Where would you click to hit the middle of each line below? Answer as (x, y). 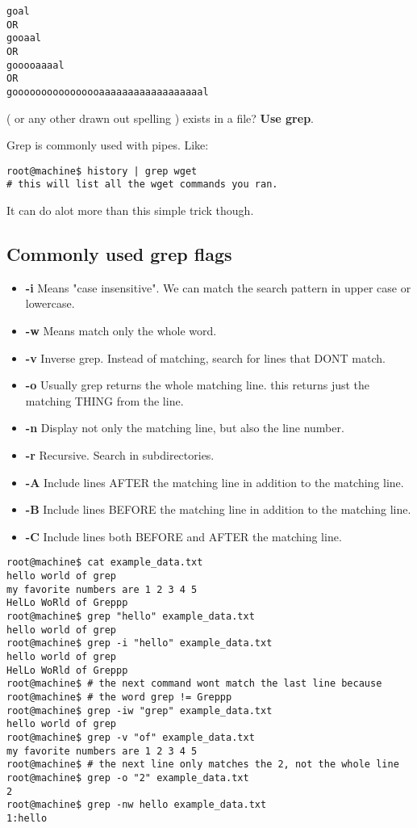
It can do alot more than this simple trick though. (130, 210)
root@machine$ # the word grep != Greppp (119, 697)
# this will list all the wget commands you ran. (142, 185)
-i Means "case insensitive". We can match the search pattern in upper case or (218, 287)
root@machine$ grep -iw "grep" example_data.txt (140, 710)
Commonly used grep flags (119, 254)
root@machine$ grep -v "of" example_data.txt (131, 737)
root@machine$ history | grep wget (102, 171)
